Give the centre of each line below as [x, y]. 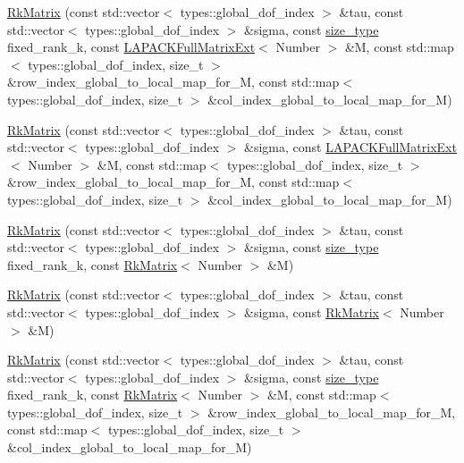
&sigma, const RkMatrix [312, 311]
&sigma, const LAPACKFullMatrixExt [350, 147]
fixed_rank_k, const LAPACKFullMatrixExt [131, 47]
